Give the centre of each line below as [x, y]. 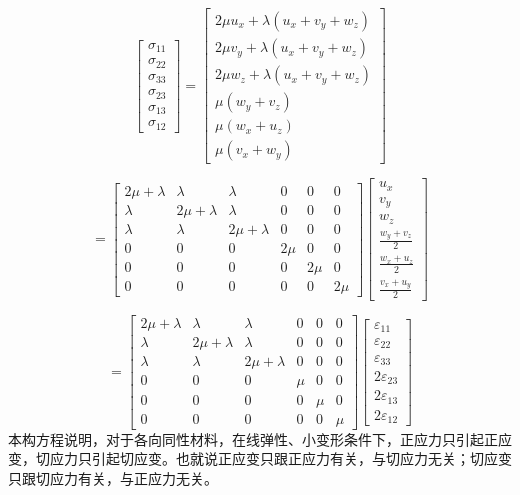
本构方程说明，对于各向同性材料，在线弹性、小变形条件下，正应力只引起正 [253, 438]
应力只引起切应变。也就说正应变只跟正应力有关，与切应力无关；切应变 [280, 458]
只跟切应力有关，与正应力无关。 [113, 477]
